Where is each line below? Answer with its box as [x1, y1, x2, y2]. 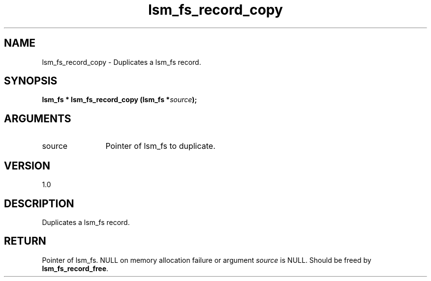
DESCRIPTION [4, 197, 74, 210]
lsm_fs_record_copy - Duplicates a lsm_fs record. [42, 57, 201, 66]
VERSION [4, 159, 51, 172]
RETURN [4, 235, 46, 248]
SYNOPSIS [4, 75, 58, 87]
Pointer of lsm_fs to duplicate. [105, 141, 215, 151]
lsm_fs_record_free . [42, 264, 109, 273]
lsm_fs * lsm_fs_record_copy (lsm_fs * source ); [42, 95, 197, 104]
